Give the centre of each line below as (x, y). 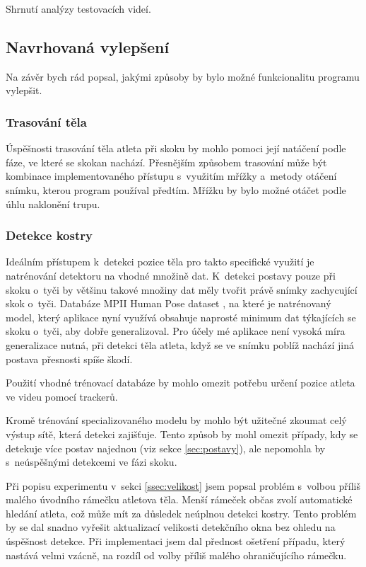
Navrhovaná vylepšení (88, 46)
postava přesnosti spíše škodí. (69, 359)
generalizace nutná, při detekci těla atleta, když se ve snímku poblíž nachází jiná (180, 344)
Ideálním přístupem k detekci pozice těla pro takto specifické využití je (160, 262)
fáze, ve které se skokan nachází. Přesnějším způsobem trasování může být (166, 162)
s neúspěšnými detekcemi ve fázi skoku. (91, 462)
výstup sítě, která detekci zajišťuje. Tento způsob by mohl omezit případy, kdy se (182, 434)
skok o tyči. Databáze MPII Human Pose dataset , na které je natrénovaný (169, 303)
